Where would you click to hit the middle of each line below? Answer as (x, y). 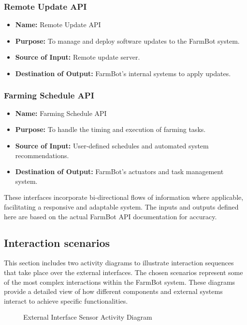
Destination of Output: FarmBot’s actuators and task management (119, 171)
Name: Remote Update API (58, 24)
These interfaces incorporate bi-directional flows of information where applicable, (124, 197)
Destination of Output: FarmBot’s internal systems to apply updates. (123, 73)
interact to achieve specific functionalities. (66, 301)
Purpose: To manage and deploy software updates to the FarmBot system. (127, 41)
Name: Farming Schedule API (61, 113)
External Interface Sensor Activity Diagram (88, 317)
